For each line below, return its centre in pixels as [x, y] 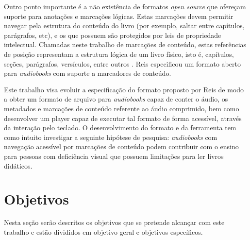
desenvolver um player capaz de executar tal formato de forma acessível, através [123, 118]
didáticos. [18, 165]
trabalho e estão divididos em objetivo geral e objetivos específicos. [103, 231]
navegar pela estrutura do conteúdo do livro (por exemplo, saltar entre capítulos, [124, 26]
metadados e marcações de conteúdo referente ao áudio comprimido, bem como [122, 108]
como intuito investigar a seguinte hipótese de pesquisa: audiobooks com [111, 137]
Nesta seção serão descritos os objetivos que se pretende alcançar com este [114, 222]
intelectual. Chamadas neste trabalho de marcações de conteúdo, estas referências [125, 44]
